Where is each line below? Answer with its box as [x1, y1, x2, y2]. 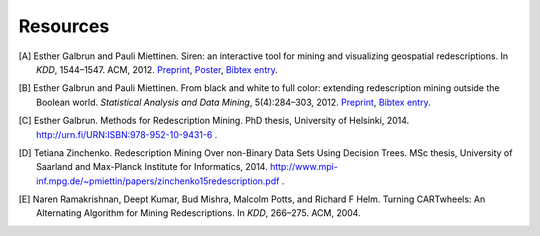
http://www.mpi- [270, 161, 339, 173]
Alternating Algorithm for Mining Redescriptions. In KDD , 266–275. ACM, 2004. [36, 207, 361, 219]
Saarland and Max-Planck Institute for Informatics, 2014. [36, 161, 269, 173]
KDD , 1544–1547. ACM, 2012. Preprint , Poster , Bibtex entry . [36, 63, 279, 75]
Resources [18, 15, 110, 37]
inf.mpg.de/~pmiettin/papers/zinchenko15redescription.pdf [36, 175, 280, 187]
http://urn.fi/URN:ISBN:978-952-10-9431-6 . [36, 128, 218, 140]
